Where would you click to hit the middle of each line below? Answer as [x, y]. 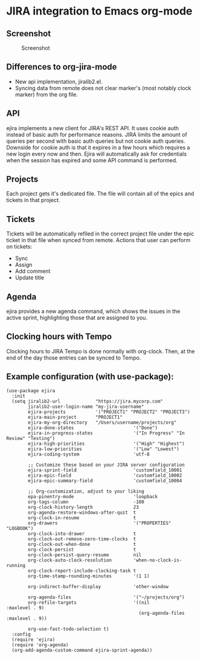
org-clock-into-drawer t [82, 534]
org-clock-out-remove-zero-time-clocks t [82, 539]
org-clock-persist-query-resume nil [85, 555]
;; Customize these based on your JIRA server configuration [107, 465]
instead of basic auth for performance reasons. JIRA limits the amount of [97, 134]
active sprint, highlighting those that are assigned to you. [77, 318]
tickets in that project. [33, 200]
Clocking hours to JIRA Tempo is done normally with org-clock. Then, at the [101, 351]
